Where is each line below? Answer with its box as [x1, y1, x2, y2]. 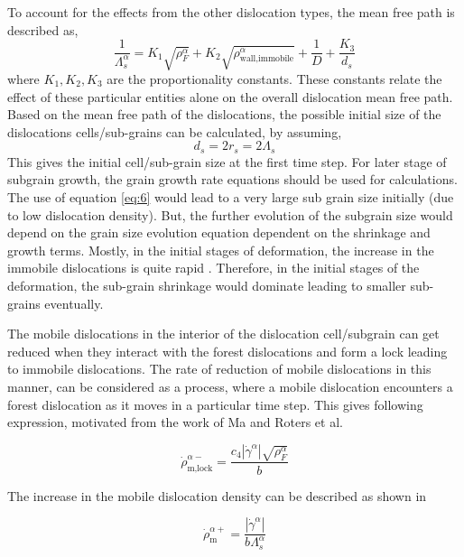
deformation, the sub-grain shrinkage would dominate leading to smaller [7, 276, 406, 294]
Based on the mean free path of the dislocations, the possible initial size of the [7, 105, 441, 124]
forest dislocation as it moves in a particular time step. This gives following [7, 395, 423, 413]
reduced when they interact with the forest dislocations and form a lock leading [7, 341, 448, 360]
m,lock [187, 463, 213, 473]
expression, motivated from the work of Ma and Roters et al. [7, 413, 343, 432]
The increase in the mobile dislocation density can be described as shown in [7, 486, 427, 505]
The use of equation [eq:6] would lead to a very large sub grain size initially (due [7, 188, 454, 207]
